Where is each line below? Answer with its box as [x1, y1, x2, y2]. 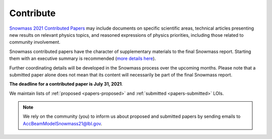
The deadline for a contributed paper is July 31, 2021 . [9, 81, 123, 87]
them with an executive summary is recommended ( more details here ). [9, 55, 156, 61]
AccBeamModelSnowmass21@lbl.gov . [23, 120, 103, 126]
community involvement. [9, 39, 60, 45]
